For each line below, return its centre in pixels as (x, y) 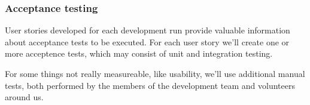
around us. (24, 97)
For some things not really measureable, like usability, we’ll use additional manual (155, 73)
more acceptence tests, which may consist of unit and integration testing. (139, 53)
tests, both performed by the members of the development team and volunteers (150, 85)
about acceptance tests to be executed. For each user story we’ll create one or (147, 41)
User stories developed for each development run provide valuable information (148, 30)
